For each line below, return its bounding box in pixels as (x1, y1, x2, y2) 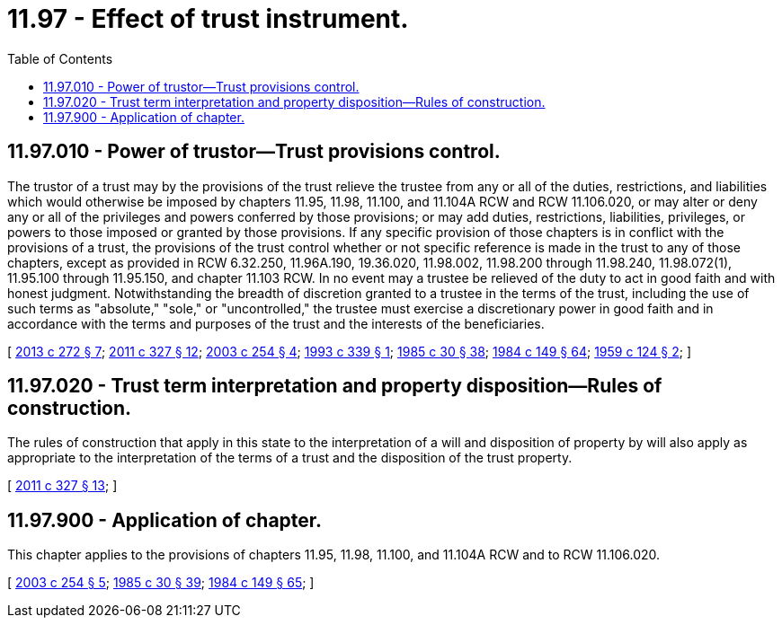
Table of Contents (7, 50, 113, 66)
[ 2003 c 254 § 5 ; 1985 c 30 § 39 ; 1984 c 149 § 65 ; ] (7, 575, 315, 591)
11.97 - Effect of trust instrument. (7, 4, 409, 34)
